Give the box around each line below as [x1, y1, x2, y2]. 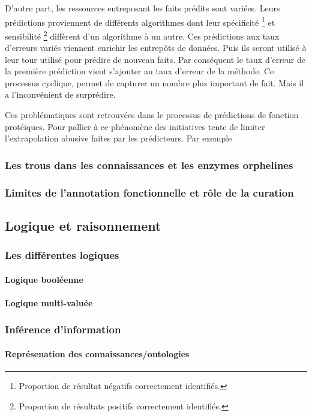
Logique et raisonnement [5, 216, 161, 234]
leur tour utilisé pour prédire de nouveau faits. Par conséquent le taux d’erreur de [5, 53, 305, 65]
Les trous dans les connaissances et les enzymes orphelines [5, 157, 293, 172]
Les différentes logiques [5, 248, 119, 263]
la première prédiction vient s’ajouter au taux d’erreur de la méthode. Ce [5, 65, 274, 77]
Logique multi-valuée [5, 296, 93, 309]
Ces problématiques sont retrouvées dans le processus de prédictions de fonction [5, 108, 299, 121]
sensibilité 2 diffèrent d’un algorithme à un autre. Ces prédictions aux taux [5, 28, 280, 42]
